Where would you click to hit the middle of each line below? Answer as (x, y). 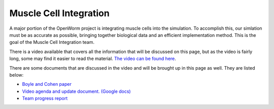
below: (16, 75)
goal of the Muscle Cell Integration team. (52, 42)
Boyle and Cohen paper (47, 84)
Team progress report (45, 98)
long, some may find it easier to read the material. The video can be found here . (93, 59)
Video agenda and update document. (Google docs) (77, 91)
